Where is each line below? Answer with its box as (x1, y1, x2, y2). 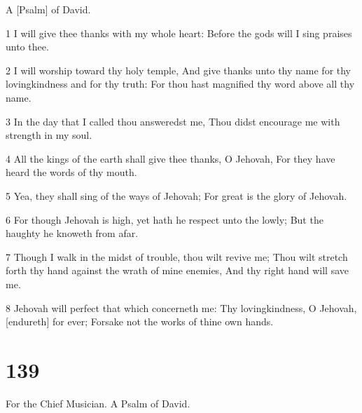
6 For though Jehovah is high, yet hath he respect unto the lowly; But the (6, 212, 323, 226)
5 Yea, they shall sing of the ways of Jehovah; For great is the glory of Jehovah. (6, 188, 347, 203)
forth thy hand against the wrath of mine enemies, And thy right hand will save (6, 263, 349, 278)
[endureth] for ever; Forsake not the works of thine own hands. (6, 314, 274, 329)
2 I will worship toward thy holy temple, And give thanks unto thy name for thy (6, 62, 351, 77)
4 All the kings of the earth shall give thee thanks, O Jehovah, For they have (6, 151, 335, 165)
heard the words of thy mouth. (6, 165, 137, 180)
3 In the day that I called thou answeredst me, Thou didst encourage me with (6, 114, 340, 128)
